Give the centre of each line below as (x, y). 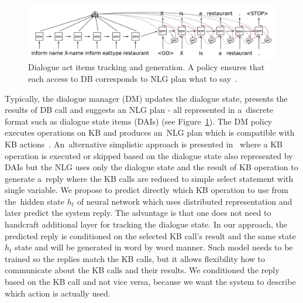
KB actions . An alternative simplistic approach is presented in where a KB (144, 144)
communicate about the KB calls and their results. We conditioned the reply (142, 270)
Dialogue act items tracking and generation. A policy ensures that (147, 67)
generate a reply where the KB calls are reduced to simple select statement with (149, 178)
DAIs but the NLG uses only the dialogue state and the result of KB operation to (151, 167)
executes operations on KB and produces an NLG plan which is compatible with (150, 132)
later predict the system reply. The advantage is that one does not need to (138, 213)
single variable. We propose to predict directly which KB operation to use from (147, 190)
